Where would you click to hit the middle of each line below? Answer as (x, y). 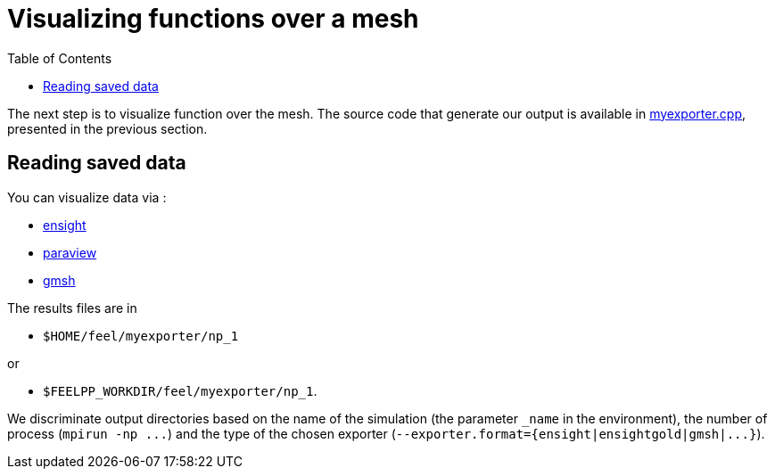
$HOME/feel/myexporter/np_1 (141, 336)
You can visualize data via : (87, 197)
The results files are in (72, 308)
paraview (70, 252)
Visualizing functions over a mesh (213, 19)
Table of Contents (60, 58)
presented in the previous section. (107, 128)
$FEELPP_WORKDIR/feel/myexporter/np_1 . (180, 390)
